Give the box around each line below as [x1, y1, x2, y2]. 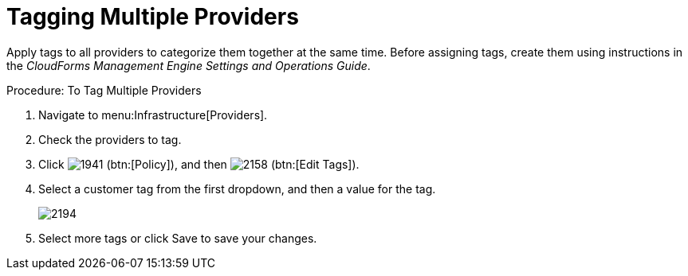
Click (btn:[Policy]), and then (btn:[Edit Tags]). [38, 157, 360, 171]
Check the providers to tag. [38, 132, 182, 146]
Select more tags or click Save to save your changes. [38, 231, 317, 245]
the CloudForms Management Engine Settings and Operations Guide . [6, 58, 371, 72]
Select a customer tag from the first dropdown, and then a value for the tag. [38, 181, 436, 196]
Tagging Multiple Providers [6, 3, 299, 30]
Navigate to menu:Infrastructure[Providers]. [38, 107, 268, 122]
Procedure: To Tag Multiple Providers [6, 83, 202, 97]
